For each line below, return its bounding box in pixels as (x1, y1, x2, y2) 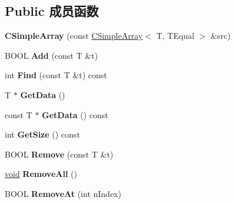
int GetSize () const (5, 128, 80, 141)
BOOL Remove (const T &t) (5, 148, 114, 160)
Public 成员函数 (5, 2, 99, 20)
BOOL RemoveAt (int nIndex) (5, 187, 121, 199)
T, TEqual (156, 29, 194, 42)
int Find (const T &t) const (5, 69, 107, 81)
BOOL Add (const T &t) (5, 49, 98, 61)
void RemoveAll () (5, 168, 77, 180)
